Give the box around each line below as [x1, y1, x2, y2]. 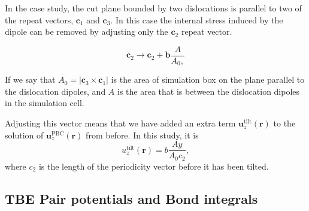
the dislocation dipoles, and [5, 85, 106, 97]
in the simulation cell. [5, 97, 84, 109]
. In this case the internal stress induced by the [110, 13, 283, 26]
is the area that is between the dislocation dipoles [117, 85, 300, 97]
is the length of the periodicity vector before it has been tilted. [38, 159, 269, 172]
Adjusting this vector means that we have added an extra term [5, 117, 236, 129]
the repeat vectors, [5, 13, 74, 26]
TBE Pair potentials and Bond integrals [5, 189, 258, 207]
